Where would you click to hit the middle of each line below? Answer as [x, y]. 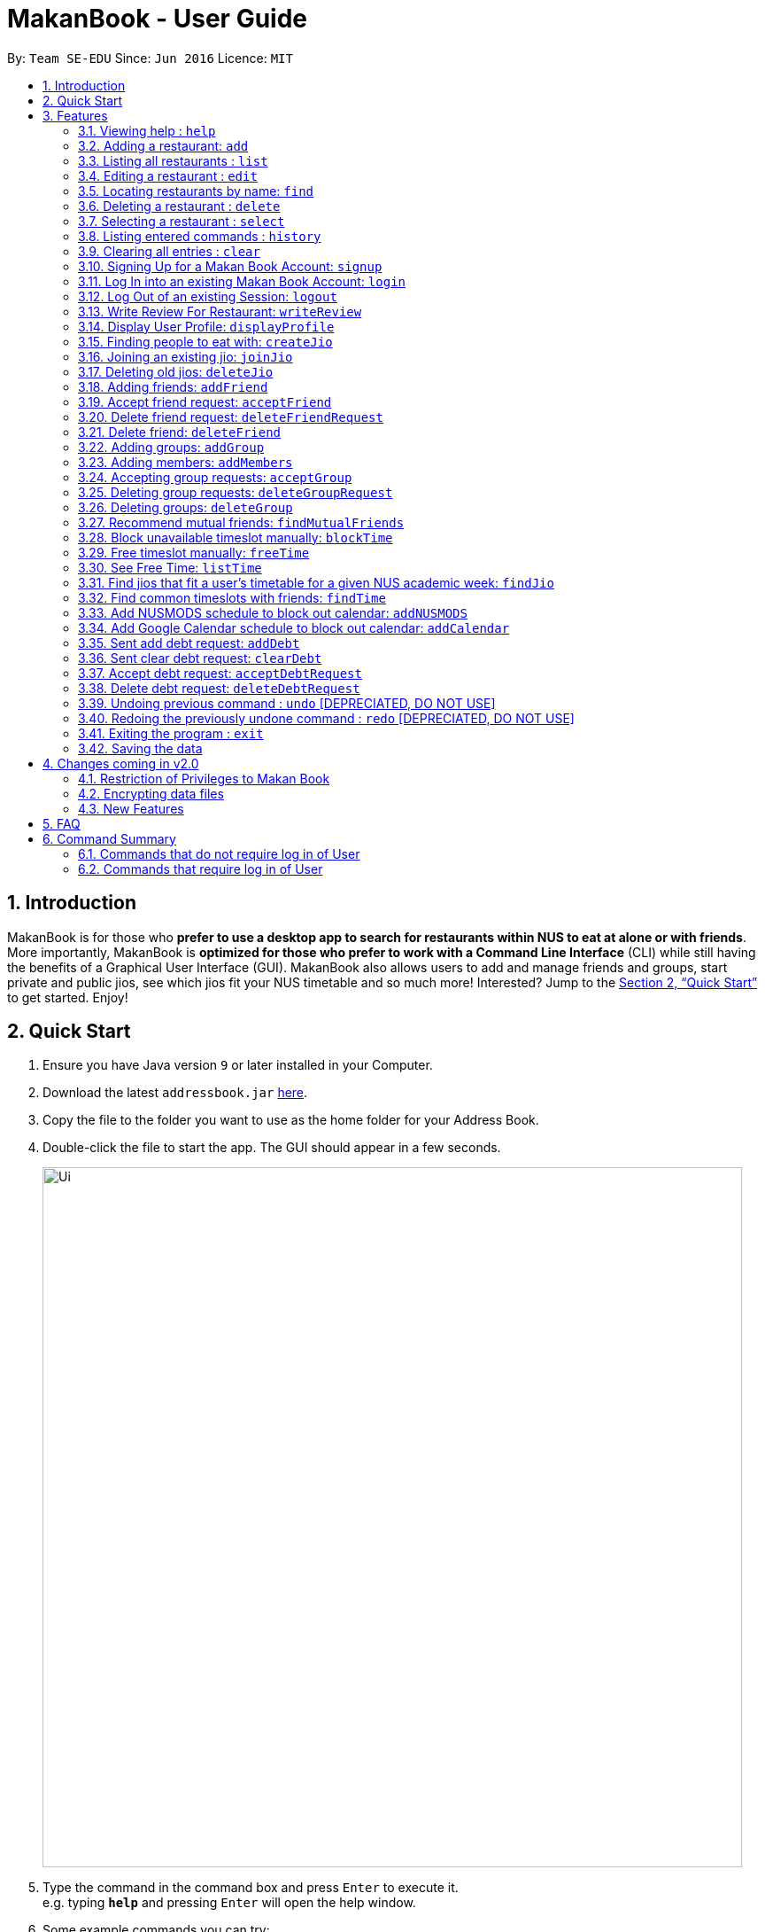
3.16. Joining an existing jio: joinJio [185, 356]
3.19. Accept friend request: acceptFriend [205, 401]
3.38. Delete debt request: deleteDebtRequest [219, 688]
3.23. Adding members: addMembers [185, 462]
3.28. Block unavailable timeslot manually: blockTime [236, 537]
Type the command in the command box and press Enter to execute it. [251, 1888]
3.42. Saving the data [140, 748]
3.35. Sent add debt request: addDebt [189, 643]
